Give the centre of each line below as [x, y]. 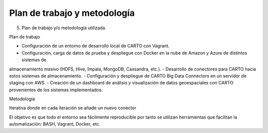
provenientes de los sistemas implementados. [56, 90]
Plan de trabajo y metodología [72, 13]
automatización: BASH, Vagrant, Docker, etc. [55, 124]
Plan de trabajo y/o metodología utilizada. [64, 28]
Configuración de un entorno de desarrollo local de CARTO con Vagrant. [96, 46]
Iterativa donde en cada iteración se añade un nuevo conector [73, 108]
